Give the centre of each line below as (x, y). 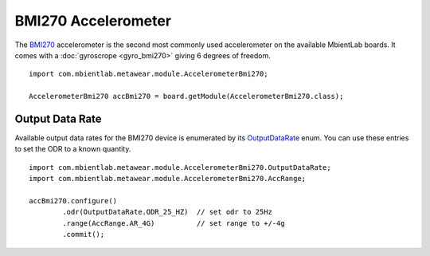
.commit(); (84, 234)
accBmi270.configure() (73, 201)
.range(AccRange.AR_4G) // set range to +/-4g (174, 223)
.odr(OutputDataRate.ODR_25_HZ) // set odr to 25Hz (167, 212)
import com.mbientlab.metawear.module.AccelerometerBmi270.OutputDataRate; (180, 167)
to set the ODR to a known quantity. (73, 149)
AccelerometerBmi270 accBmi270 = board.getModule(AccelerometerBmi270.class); (186, 96)
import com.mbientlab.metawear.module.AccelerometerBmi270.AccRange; (168, 179)
